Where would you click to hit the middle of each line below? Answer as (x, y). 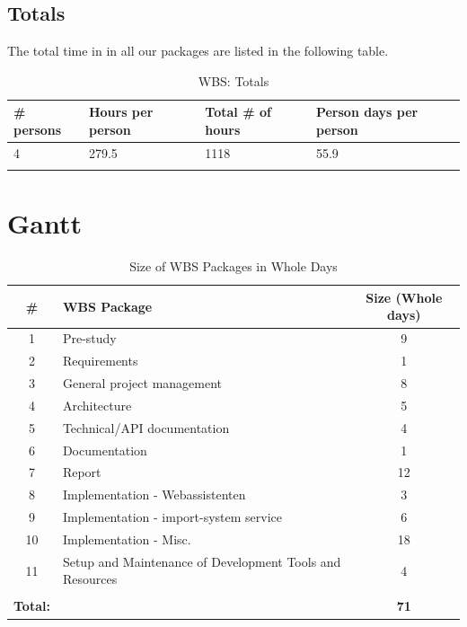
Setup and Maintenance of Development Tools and (202, 561)
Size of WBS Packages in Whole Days (233, 266)
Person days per (367, 112)
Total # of (238, 112)
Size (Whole (404, 297)
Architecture (97, 405)
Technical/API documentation (146, 427)
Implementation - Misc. (127, 539)
